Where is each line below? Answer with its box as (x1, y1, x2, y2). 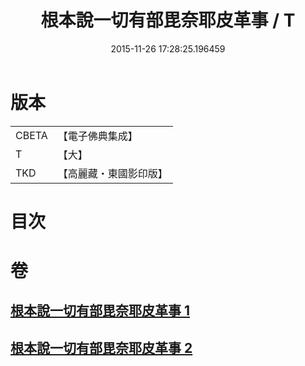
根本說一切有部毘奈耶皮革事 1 (10, 302, 191, 320)
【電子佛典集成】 (57, 129, 138, 143)
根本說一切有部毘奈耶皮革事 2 (10, 339, 193, 356)
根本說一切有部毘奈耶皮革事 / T (40, 9, 296, 32)
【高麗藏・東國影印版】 (57, 166, 168, 180)
